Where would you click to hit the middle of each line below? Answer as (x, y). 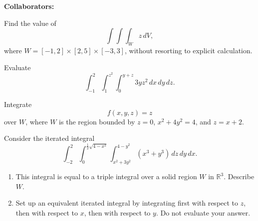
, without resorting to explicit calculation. (188, 50)
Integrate (18, 104)
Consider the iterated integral (49, 138)
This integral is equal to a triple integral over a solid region (106, 176)
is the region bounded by (97, 121)
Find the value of (30, 23)
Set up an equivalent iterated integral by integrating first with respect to (127, 203)
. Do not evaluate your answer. (203, 212)
